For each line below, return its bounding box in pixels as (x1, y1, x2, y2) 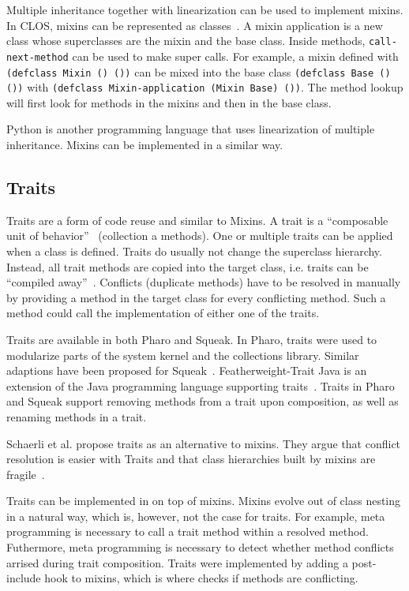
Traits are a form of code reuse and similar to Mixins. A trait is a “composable (6, 211, 388, 228)
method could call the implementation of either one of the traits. (6, 305, 320, 321)
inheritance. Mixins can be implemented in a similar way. (6, 137, 283, 152)
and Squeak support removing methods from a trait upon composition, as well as (6, 393, 399, 410)
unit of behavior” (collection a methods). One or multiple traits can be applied (6, 227, 393, 244)
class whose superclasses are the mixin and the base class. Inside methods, (6, 32, 366, 49)
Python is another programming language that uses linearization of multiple (6, 121, 375, 137)
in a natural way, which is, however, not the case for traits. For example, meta (6, 507, 385, 524)
